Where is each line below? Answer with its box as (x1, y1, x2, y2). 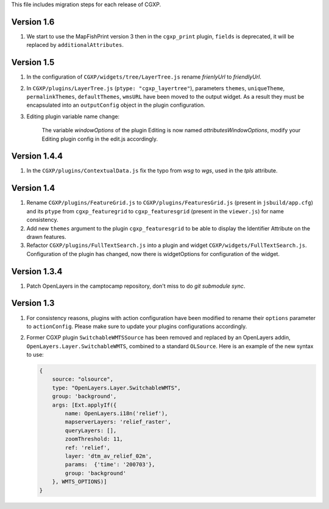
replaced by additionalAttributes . (26, 41, 124, 49)
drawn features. (26, 233, 66, 240)
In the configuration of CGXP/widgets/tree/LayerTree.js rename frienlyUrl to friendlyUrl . (26, 73, 262, 80)
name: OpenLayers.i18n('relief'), (65, 410, 168, 417)
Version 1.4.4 (11, 151, 63, 162)
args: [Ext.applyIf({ (52, 401, 117, 408)
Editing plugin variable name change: (26, 113, 120, 120)
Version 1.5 (11, 57, 55, 68)
